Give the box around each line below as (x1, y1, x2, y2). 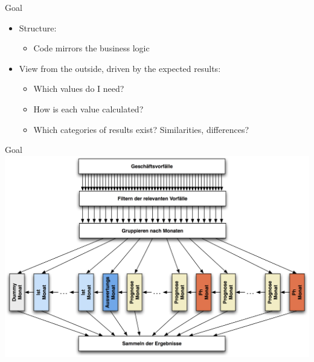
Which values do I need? (33, 82, 124, 95)
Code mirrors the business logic (33, 42, 150, 54)
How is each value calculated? (33, 102, 144, 115)
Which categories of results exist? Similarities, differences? (33, 123, 249, 135)
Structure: (19, 21, 57, 34)
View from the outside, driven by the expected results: (19, 62, 221, 74)
